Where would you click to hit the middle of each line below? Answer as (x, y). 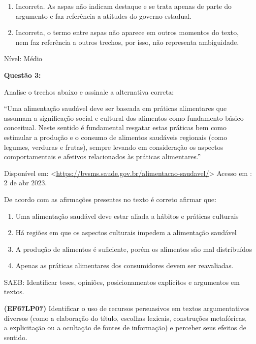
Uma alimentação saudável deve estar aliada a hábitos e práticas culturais (127, 216)
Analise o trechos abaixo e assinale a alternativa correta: (89, 91)
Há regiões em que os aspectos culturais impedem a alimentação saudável (126, 232)
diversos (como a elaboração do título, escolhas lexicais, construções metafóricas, (126, 318)
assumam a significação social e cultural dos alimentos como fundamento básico (124, 118)
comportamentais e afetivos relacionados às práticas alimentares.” (102, 156)
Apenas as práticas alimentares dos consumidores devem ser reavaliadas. (125, 265)
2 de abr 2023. (26, 183)
